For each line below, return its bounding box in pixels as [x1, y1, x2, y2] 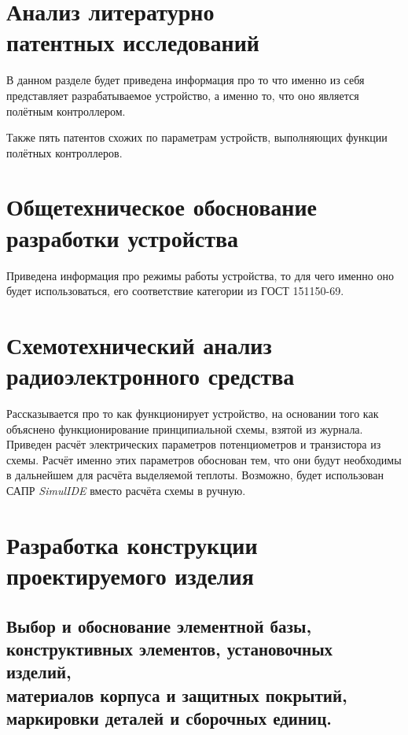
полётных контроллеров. [6, 144, 123, 161]
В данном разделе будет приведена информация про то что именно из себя [6, 72, 365, 88]
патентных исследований [6, 26, 259, 58]
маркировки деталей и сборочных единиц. [6, 706, 332, 730]
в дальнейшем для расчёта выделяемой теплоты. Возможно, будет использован [6, 467, 384, 483]
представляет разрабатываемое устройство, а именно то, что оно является [6, 87, 359, 103]
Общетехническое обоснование [6, 190, 317, 223]
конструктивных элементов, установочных [6, 637, 333, 660]
